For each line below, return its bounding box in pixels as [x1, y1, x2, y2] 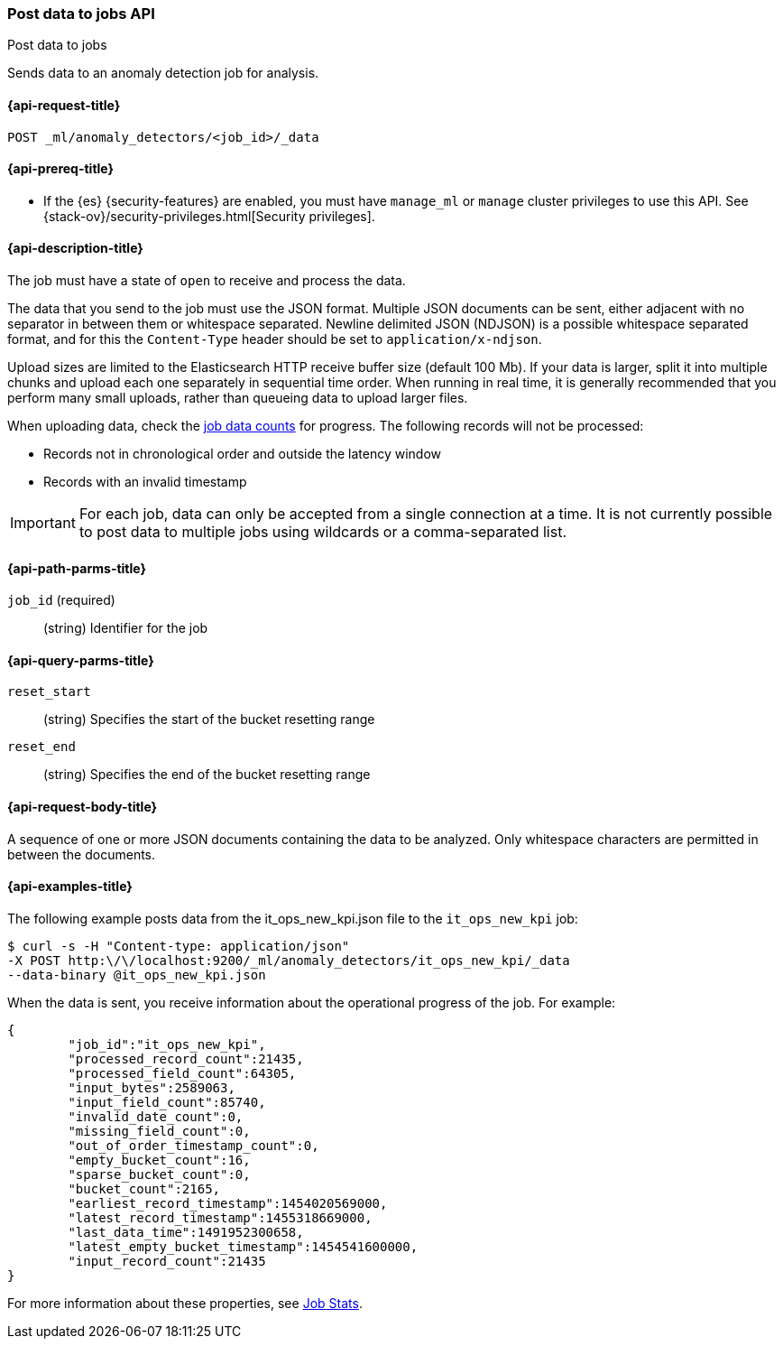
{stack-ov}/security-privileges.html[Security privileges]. [43, 208, 375, 224]
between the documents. [7, 846, 156, 862]
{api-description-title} [7, 240, 143, 256]
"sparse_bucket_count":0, [68, 1166, 251, 1182]
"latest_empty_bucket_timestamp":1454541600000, [68, 1239, 419, 1254]
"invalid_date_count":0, [68, 1109, 244, 1124]
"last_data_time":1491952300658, [68, 1224, 304, 1239]
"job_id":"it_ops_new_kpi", [68, 1036, 266, 1052]
